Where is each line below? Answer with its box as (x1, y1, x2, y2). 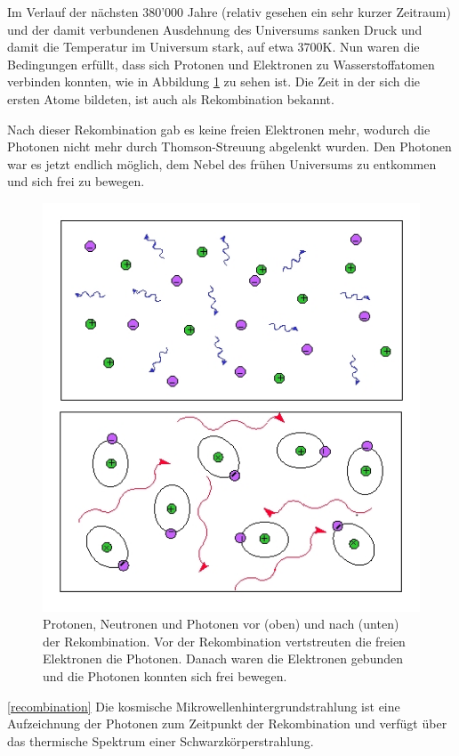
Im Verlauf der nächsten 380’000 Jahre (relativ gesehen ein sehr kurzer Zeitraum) (7, 3, 451, 20)
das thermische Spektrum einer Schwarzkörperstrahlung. (7, 731, 314, 750)
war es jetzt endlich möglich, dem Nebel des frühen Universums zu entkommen (7, 154, 437, 173)
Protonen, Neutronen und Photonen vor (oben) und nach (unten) (43, 614, 399, 633)
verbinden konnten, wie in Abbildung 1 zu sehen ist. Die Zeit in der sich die (7, 72, 421, 91)
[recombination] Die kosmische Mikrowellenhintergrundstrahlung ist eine (7, 696, 400, 715)
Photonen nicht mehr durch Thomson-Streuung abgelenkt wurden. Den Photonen (7, 137, 452, 156)
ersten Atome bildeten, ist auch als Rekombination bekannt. (7, 89, 334, 108)
